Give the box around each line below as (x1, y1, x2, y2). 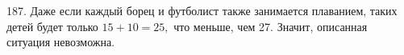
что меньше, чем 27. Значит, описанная (173, 18, 368, 34)
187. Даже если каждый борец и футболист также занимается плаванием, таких (6, 2, 398, 18)
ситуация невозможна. (6, 33, 115, 50)
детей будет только (6, 18, 98, 34)
